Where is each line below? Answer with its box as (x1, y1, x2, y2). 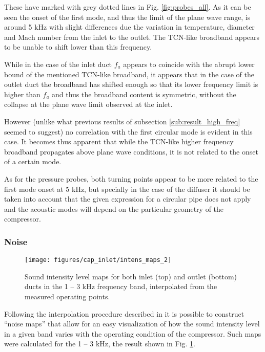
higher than (4, 89, 40, 99)
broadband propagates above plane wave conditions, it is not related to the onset (4, 146, 258, 157)
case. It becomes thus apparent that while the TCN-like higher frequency (4, 136, 234, 147)
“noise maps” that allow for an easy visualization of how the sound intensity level (4, 318, 260, 329)
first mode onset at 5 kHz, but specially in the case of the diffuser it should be (4, 183, 250, 194)
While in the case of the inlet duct (4, 58, 112, 69)
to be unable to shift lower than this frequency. (4, 41, 152, 52)
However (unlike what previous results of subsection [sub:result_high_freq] (4, 116, 240, 126)
